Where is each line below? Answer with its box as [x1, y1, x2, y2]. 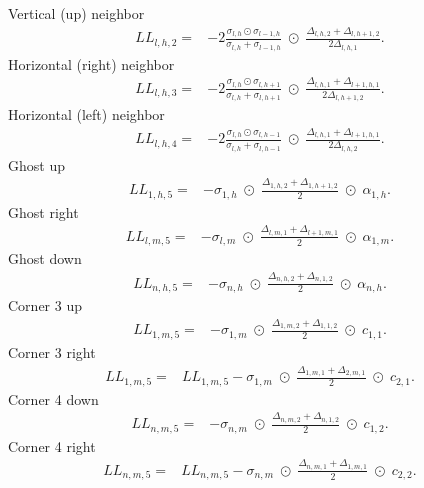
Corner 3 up [8, 295, 82, 316]
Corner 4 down [8, 388, 99, 409]
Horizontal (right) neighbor [8, 53, 175, 74]
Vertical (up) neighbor [8, 3, 145, 23]
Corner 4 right [8, 435, 96, 456]
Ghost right [8, 201, 79, 222]
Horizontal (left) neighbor [8, 104, 165, 125]
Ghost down [8, 248, 82, 269]
